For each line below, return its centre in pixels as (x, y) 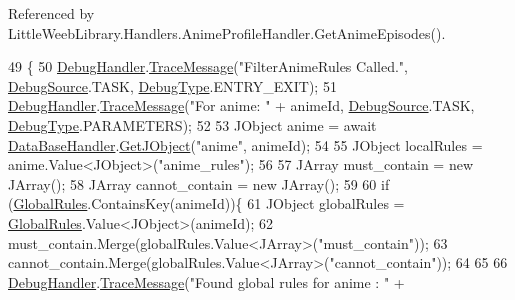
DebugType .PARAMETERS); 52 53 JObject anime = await (192, 124)
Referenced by (51, 13)
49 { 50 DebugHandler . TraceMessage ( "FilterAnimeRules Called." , (208, 66)
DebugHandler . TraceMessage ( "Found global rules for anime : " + (206, 281)
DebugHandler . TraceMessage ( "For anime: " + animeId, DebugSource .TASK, (241, 105)
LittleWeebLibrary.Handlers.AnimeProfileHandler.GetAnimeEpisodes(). (227, 32)
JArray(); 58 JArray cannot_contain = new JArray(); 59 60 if (199, 183)
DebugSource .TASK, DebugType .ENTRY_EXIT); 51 (172, 85)
